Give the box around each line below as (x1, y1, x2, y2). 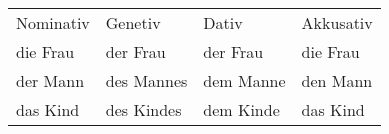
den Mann (301, 69, 373, 92)
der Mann (16, 69, 85, 92)
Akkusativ (301, 11, 373, 34)
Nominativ (16, 11, 90, 34)
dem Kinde (203, 98, 280, 121)
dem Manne (203, 69, 286, 92)
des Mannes (105, 69, 188, 92)
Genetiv (105, 11, 161, 34)
